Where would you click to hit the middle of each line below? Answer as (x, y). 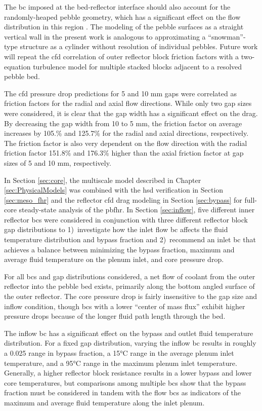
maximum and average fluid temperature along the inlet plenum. (104, 402)
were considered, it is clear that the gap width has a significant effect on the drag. (131, 113)
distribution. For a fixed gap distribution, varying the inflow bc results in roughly (130, 343)
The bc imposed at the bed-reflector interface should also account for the (117, 7)
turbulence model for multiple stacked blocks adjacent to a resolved (138, 66)
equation (17, 66)
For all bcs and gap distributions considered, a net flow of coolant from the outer (130, 276)
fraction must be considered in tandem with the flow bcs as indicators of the (122, 393)
